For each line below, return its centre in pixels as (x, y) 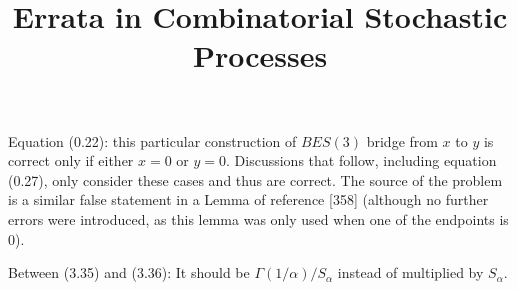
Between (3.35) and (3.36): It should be (129, 272)
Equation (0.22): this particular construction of (152, 140)
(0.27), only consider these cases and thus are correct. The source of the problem (255, 179)
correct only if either (71, 160)
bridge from (402, 140)
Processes (260, 55)
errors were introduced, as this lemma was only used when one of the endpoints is (258, 218)
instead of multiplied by (410, 272)
